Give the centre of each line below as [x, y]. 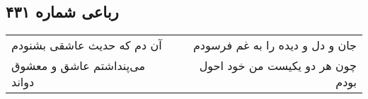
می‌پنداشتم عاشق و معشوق [79, 66]
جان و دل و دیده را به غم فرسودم [275, 45]
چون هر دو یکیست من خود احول [278, 66]
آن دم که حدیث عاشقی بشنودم [87, 45]
